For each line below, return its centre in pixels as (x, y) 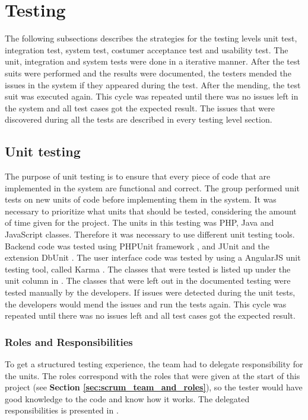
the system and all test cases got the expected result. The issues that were (140, 108)
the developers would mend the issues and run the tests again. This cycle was (146, 304)
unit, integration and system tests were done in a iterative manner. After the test (153, 61)
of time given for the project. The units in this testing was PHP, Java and (139, 222)
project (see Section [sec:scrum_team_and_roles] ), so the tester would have (154, 387)
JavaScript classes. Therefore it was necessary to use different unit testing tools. (150, 234)
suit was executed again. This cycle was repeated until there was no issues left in (152, 96)
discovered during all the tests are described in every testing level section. (139, 119)
